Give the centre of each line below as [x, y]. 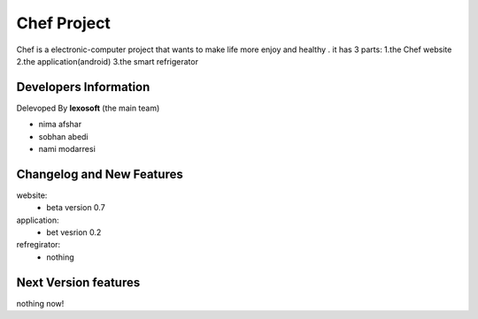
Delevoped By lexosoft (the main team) [88, 108]
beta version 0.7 [76, 208]
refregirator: [39, 245]
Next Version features [78, 282]
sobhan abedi [63, 136]
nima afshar [60, 125]
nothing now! [40, 303]
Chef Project [63, 23]
